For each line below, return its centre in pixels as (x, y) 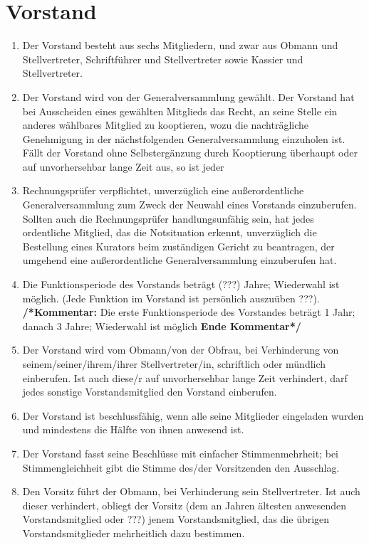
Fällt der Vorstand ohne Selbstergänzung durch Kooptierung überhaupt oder (190, 153)
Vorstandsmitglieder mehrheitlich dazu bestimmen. (134, 533)
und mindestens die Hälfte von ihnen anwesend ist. (133, 429)
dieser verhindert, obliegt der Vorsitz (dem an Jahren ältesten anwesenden (184, 505)
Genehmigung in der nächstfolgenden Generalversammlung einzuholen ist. (184, 138)
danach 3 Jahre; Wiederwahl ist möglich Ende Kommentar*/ (162, 326)
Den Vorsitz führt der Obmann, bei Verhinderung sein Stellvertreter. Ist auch (191, 491)
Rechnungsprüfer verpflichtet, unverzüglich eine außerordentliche (163, 190)
